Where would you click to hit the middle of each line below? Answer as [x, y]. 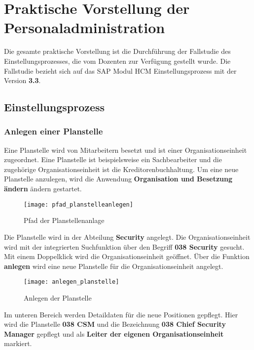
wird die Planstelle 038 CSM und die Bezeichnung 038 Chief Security [115, 324]
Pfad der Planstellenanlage [64, 220]
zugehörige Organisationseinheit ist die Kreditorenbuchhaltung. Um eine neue [121, 169]
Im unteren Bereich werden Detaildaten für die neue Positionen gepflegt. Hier [121, 314]
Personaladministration [85, 27]
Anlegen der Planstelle [58, 297]
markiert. [18, 343]
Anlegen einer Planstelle [54, 131]
